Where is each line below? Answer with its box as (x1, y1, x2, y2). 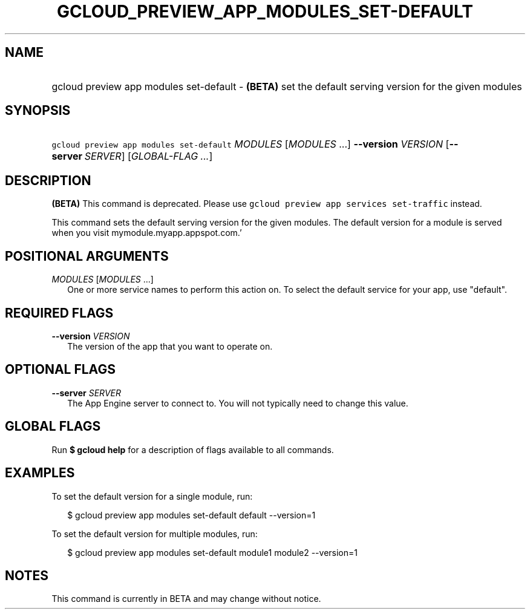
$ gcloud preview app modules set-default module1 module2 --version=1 (67, 547, 358, 558)
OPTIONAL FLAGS (5, 362, 116, 377)
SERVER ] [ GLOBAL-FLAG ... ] (84, 150, 213, 163)
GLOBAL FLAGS (5, 419, 101, 434)
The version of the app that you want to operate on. (67, 341, 273, 351)
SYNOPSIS (5, 103, 71, 119)
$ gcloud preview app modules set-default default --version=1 (67, 509, 316, 520)
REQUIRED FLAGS (5, 305, 114, 321)
